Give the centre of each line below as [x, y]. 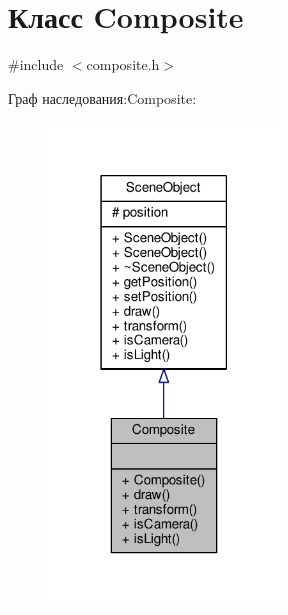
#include [36, 64]
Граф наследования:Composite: [102, 97]
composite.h [123, 64]
